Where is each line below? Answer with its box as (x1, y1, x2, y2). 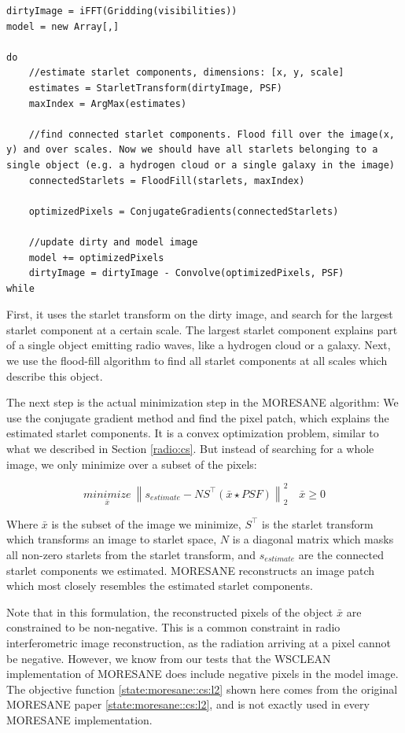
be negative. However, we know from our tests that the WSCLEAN (6, 650, 331, 666)
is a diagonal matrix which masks (232, 531, 394, 547)
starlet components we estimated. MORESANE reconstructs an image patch (6, 562, 375, 578)
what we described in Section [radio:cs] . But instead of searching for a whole (6, 440, 374, 457)
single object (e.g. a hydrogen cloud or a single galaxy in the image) (6, 159, 395, 171)
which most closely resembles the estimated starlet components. (6, 577, 313, 594)
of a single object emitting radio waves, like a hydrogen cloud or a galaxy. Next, (6, 337, 391, 353)
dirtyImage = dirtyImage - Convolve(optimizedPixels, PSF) (28, 267, 344, 279)
